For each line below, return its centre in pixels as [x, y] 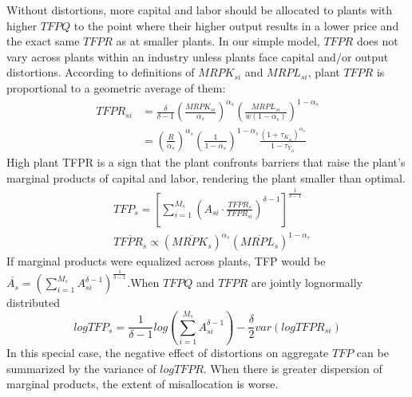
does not [377, 41]
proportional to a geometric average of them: [116, 87]
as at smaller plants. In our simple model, [218, 41]
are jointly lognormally [307, 283]
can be [372, 353]
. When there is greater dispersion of [293, 368]
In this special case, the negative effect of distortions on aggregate [168, 353]
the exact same [43, 41]
